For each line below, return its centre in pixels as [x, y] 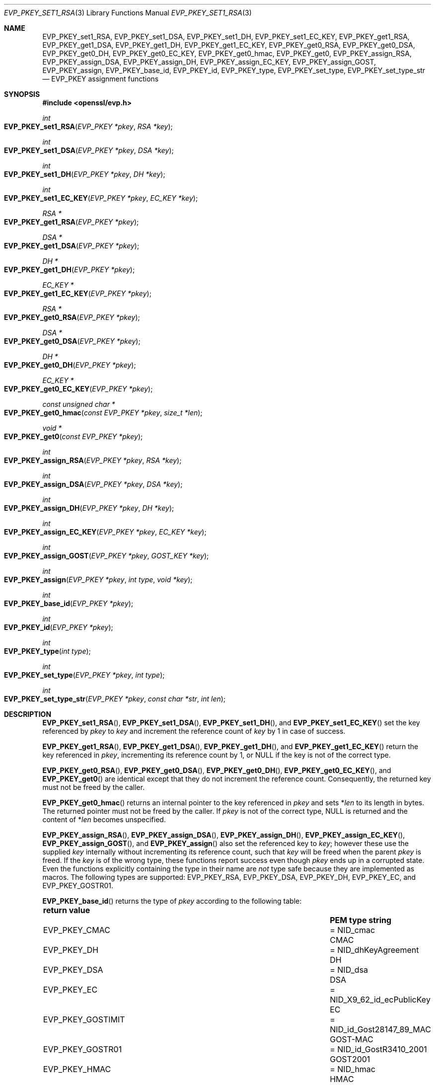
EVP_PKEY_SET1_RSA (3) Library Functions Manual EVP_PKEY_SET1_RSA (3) [128, 13]
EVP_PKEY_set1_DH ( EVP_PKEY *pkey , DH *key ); [85, 174]
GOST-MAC [352, 1039]
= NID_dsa [349, 970]
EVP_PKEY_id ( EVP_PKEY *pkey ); [59, 627]
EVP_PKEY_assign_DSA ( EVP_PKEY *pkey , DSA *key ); [93, 484]
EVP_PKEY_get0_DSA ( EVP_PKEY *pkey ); [72, 341]
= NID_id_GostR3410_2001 [378, 1049]
